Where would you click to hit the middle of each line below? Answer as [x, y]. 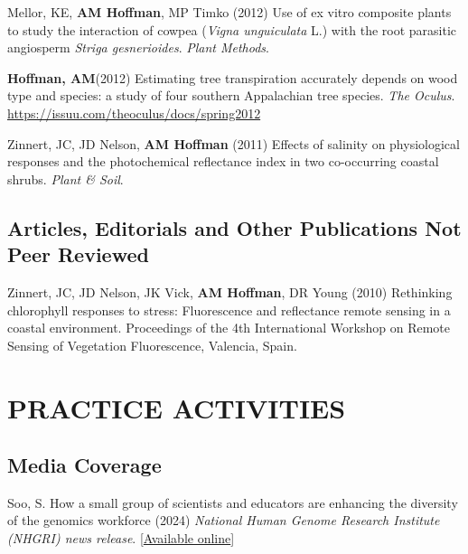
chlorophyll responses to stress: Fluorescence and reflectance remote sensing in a [229, 310]
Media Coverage [84, 465]
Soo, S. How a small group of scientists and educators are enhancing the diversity [233, 502]
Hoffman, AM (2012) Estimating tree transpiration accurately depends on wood [233, 77]
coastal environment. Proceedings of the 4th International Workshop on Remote [229, 328]
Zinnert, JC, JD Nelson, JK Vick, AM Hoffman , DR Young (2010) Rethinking [230, 291]
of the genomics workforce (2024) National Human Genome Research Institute [224, 520]
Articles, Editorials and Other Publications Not [234, 227]
